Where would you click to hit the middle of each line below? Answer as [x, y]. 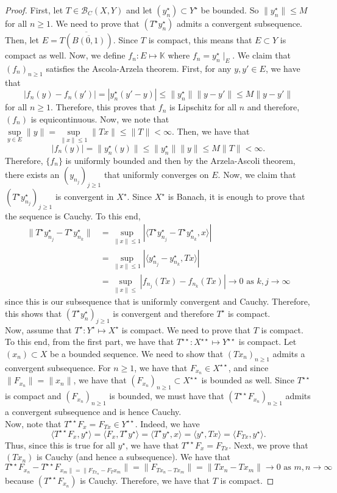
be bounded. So [230, 10]
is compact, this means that [200, 40]
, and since [248, 367]
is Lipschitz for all [203, 107]
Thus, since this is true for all [60, 445]
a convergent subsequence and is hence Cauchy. [93, 411]
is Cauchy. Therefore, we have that [145, 480]
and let [139, 10]
